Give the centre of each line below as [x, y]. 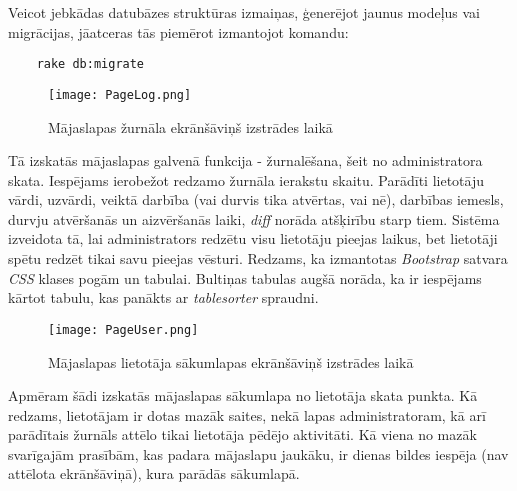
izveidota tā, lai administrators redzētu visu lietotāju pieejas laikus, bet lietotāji [253, 238]
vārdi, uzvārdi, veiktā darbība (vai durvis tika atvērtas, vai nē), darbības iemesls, [256, 199]
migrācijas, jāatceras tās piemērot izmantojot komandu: [178, 31]
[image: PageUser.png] [123, 329]
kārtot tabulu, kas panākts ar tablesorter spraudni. [163, 297]
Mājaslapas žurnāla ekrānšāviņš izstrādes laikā [190, 126]
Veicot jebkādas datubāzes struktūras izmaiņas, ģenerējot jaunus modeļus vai [244, 12]
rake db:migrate [90, 64]
